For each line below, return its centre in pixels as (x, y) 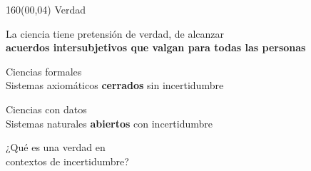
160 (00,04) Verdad (46, 9)
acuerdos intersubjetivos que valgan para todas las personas (156, 47)
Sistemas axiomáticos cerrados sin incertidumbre (115, 85)
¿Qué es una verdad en (56, 147)
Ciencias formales (44, 71)
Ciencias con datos (46, 109)
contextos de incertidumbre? (67, 161)
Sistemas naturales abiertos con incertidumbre (109, 123)
